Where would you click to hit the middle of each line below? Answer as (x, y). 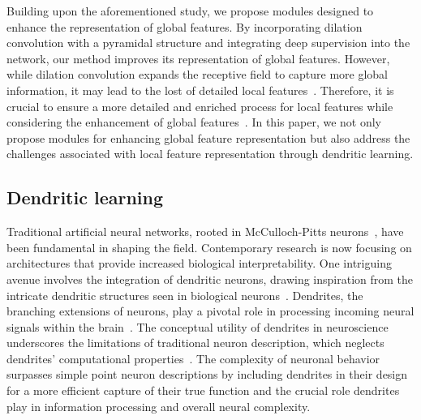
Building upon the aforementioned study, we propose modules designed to (190, 11)
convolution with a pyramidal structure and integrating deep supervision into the (208, 43)
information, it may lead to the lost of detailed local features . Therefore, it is (200, 90)
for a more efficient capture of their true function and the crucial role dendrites (203, 390)
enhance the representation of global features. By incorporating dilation (185, 26)
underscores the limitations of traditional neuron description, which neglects (195, 343)
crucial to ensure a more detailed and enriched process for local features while (200, 106)
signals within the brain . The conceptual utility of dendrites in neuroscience (198, 326)
